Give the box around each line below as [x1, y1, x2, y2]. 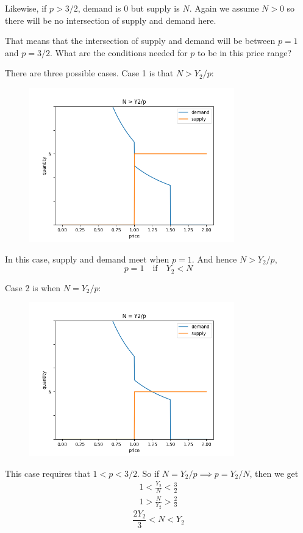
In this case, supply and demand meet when [5, 252, 169, 265]
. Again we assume [189, 2, 259, 14]
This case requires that [5, 466, 90, 479]
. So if [137, 466, 160, 479]
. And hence [191, 252, 237, 265]
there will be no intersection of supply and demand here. [5, 13, 216, 26]
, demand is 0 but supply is [77, 2, 180, 14]
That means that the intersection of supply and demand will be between [5, 34, 276, 47]
